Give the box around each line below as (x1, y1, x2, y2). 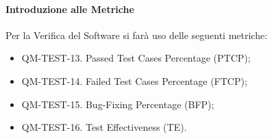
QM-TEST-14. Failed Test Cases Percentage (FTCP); (21, 73, 247, 88)
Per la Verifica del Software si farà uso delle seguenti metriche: (5, 27, 268, 42)
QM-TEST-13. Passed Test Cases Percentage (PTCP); (21, 51, 251, 65)
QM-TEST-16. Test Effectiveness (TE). (21, 120, 187, 134)
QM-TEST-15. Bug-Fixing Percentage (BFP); (21, 97, 214, 111)
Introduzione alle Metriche (5, 1, 134, 16)
